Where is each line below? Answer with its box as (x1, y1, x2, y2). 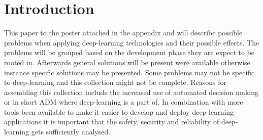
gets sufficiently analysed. (31, 126, 111, 137)
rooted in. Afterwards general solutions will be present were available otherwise (4, 57, 250, 67)
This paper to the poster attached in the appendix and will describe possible (4, 27, 243, 38)
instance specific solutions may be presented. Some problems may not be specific (4, 67, 255, 77)
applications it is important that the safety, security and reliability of (4, 116, 219, 127)
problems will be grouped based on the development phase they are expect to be (4, 47, 255, 58)
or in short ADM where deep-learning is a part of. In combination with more (4, 97, 243, 107)
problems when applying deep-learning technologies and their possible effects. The (4, 37, 259, 48)
